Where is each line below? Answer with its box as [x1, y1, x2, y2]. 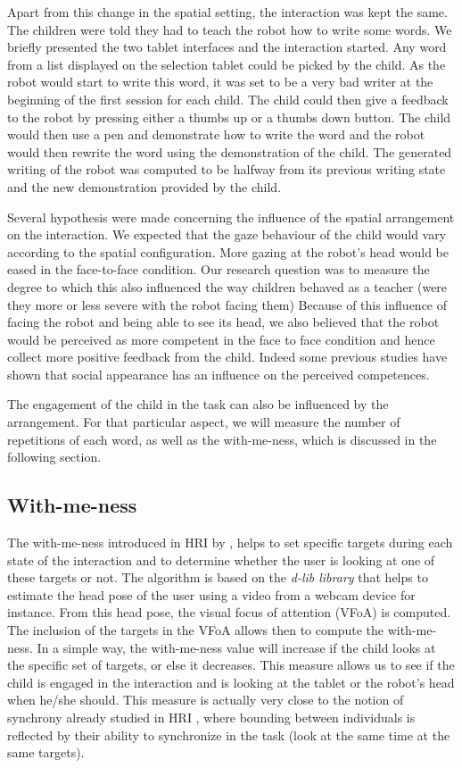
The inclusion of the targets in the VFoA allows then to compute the [7, 621, 384, 639]
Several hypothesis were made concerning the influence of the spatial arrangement [7, 207, 455, 226]
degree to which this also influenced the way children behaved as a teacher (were [7, 277, 448, 296]
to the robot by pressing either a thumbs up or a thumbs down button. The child [7, 107, 451, 126]
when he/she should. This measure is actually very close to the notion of [7, 690, 404, 709]
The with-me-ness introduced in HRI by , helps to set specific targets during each [7, 533, 453, 552]
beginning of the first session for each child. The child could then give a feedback [7, 89, 449, 108]
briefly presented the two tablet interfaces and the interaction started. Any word [7, 38, 447, 56]
